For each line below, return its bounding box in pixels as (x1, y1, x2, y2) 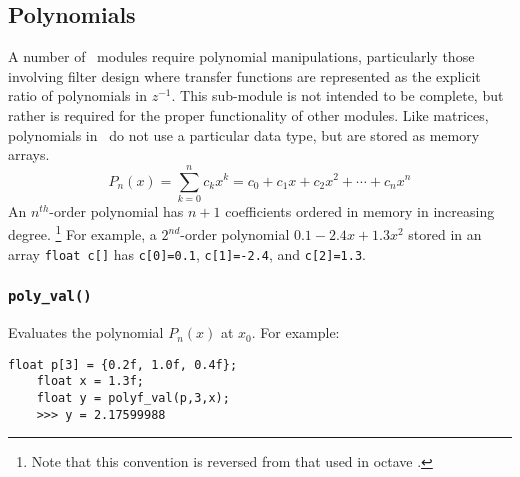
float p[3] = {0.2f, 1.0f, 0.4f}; (8, 357, 238, 372)
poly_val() (8, 288, 92, 305)
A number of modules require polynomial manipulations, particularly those (8, 46, 475, 67)
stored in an (408, 224, 482, 245)
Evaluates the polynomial (8, 322, 164, 343)
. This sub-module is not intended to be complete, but (171, 85, 504, 106)
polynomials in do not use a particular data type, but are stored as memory (8, 124, 480, 145)
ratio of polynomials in (8, 85, 147, 106)
